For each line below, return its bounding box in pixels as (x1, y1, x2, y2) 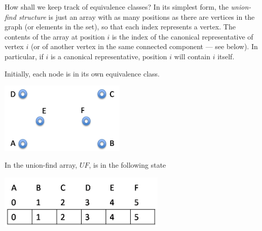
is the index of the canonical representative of (111, 31, 253, 42)
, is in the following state (89, 160, 166, 170)
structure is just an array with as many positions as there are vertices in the (18, 11, 255, 22)
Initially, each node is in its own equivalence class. (5, 68, 160, 79)
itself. (217, 51, 235, 61)
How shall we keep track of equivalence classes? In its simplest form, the (5, 2, 229, 12)
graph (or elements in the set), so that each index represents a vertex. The (5, 21, 236, 32)
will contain (174, 51, 210, 61)
